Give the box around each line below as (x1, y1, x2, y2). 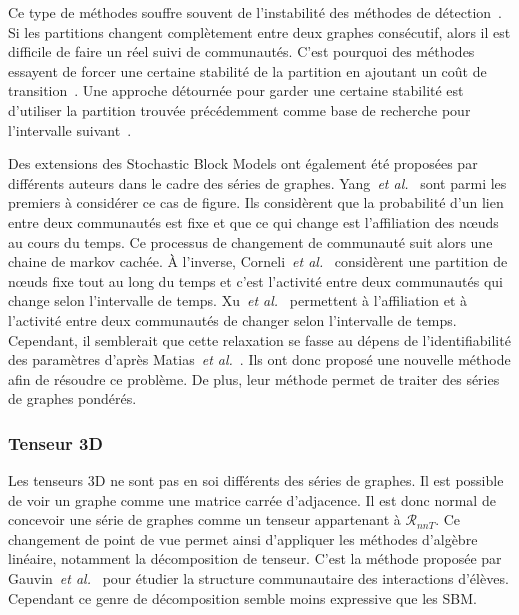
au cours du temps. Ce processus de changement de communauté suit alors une (8, 231, 493, 252)
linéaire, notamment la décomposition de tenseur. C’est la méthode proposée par (8, 548, 502, 569)
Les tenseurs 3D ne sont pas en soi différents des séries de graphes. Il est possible (8, 470, 504, 491)
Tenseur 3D (8, 430, 103, 455)
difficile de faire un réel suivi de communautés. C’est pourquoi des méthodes (8, 41, 475, 62)
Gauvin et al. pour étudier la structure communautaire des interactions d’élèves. (8, 568, 509, 589)
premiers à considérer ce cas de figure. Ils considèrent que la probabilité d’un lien (8, 192, 504, 213)
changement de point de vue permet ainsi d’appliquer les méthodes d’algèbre (8, 528, 478, 549)
